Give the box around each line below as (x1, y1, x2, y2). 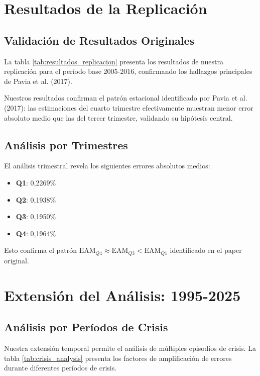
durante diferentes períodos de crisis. (4, 362, 117, 373)
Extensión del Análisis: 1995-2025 (4, 285, 241, 305)
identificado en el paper (170, 245, 242, 255)
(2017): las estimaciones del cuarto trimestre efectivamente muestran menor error (4, 102, 253, 113)
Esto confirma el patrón (4, 245, 77, 255)
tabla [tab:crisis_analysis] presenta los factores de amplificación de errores (4, 352, 232, 363)
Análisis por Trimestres (4, 137, 128, 152)
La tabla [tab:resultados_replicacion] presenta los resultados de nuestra (4, 56, 223, 66)
